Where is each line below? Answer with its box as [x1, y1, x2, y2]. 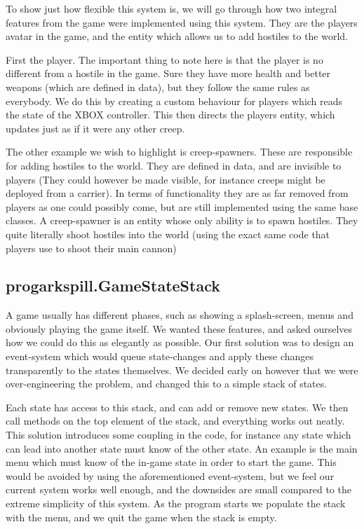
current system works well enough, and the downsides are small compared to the [6, 482, 351, 497]
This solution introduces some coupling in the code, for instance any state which [6, 427, 351, 442]
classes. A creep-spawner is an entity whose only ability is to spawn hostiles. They [6, 213, 358, 228]
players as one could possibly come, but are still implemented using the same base [6, 199, 358, 214]
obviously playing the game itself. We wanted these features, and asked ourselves [6, 321, 353, 336]
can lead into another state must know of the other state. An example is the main [6, 441, 358, 455]
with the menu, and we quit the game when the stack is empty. [6, 509, 277, 524]
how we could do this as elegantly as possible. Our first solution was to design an [6, 335, 354, 350]
